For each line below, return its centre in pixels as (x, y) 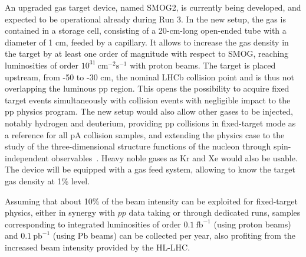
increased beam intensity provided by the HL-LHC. (98, 247)
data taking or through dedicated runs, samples (215, 212)
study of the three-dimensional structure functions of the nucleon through (138, 146)
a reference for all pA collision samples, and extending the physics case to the (145, 134)
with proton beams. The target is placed (203, 65)
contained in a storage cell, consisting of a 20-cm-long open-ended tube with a (146, 30)
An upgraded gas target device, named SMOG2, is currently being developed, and (153, 7)
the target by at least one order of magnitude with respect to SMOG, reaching (147, 53)
